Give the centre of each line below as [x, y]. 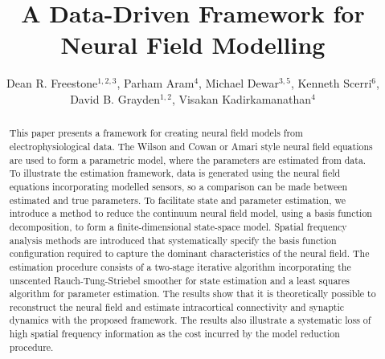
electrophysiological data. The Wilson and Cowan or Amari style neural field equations [191, 146]
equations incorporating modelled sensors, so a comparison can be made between [178, 186]
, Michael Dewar [239, 83]
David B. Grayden [115, 98]
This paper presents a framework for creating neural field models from [156, 133]
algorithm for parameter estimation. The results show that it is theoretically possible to [192, 294]
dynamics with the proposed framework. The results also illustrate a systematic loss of [190, 320]
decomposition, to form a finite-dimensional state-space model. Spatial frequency [178, 226]
